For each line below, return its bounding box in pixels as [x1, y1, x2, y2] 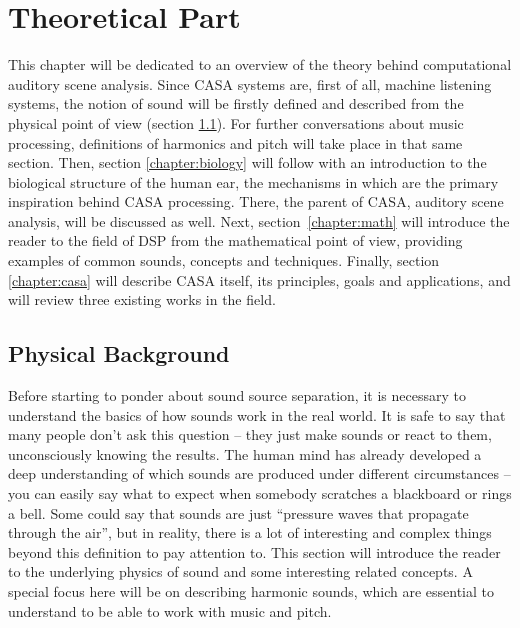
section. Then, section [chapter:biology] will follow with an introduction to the [8, 152, 487, 173]
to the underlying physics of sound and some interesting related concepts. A [8, 561, 473, 582]
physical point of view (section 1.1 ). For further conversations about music [8, 112, 464, 133]
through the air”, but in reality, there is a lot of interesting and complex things [8, 522, 492, 543]
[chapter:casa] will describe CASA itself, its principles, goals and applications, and [8, 269, 511, 290]
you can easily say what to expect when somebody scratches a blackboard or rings [8, 483, 512, 504]
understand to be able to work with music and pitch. [8, 600, 332, 621]
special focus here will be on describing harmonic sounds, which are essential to [8, 580, 495, 601]
